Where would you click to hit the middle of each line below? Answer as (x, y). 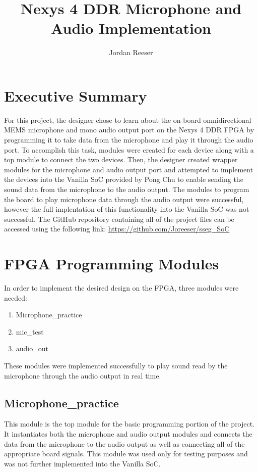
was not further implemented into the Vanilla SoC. (82, 463)
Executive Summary (76, 95)
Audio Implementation (131, 28)
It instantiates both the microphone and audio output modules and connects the (128, 434)
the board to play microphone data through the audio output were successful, (124, 199)
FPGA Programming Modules (112, 264)
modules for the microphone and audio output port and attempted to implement (129, 169)
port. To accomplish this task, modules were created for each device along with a (129, 149)
